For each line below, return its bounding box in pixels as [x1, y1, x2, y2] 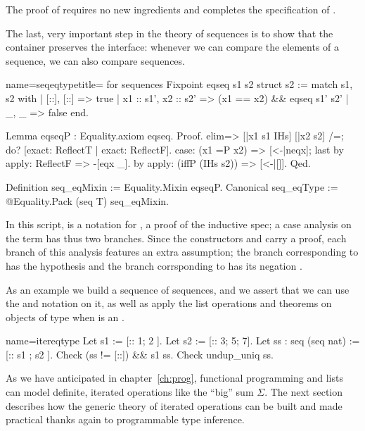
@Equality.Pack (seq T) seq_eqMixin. [6, 193, 169, 208]
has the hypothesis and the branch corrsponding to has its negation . [6, 258, 302, 273]
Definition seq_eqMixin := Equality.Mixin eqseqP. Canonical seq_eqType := [6, 179, 338, 194]
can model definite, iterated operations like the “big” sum [6, 385, 254, 399]
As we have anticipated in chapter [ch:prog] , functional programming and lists [6, 370, 343, 385]
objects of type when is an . [6, 309, 124, 324]
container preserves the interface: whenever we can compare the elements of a [6, 39, 340, 54]
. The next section [264, 385, 343, 399]
